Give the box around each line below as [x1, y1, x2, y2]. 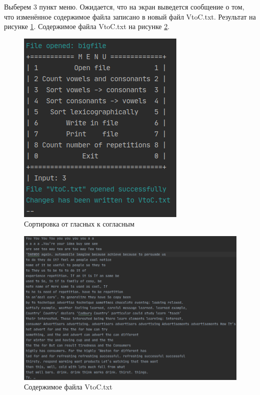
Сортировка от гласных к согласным [24, 219, 135, 229]
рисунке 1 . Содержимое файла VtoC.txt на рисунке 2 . [4, 21, 170, 32]
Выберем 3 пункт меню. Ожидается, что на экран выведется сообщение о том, [4, 2, 244, 12]
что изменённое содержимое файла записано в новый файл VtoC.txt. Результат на [4, 11, 256, 22]
